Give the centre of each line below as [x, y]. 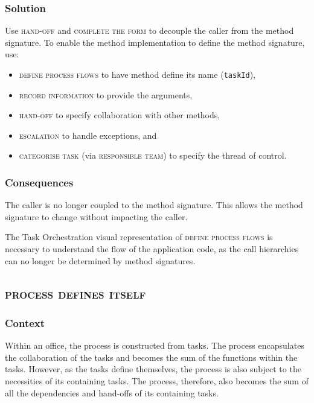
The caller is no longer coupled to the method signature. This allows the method [154, 205]
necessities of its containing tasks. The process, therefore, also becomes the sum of [157, 381]
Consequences [39, 182]
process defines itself [75, 293]
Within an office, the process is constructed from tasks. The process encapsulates [155, 345]
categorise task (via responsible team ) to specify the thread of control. [153, 155]
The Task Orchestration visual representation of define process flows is [139, 237]
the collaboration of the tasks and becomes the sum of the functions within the [151, 357]
